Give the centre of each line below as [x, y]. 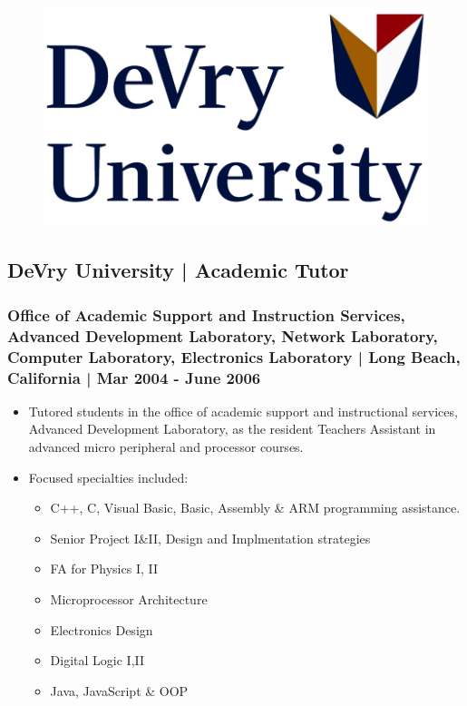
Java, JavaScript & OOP [119, 690]
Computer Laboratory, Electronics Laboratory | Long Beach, [234, 356]
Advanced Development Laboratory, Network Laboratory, [223, 335]
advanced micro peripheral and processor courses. [166, 446]
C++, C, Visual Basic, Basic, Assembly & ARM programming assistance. [255, 508]
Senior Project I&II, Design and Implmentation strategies [210, 538]
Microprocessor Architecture [129, 598]
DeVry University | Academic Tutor [178, 270]
